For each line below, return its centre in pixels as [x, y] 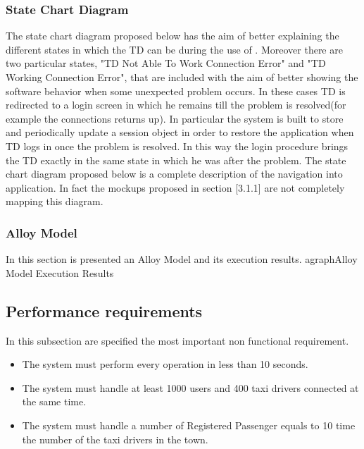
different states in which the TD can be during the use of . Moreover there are [174, 49]
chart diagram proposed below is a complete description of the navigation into [174, 174]
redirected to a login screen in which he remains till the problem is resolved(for [176, 105]
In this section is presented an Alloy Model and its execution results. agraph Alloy [182, 259]
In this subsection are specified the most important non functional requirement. [177, 340]
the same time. [54, 401]
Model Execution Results [60, 272]
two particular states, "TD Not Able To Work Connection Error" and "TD [166, 63]
